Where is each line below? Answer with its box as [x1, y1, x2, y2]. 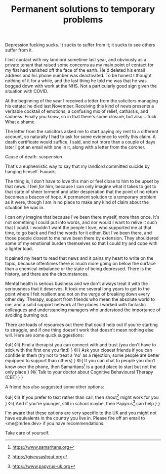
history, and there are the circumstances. [5, 271, 89, 277]
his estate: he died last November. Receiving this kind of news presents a [5, 103, 154, 109]
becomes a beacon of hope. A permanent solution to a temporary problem [5, 194, 157, 200]
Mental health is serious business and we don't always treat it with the [5, 281, 148, 286]
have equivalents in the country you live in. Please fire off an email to [5, 415, 145, 421]
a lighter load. [5, 246, 33, 252]
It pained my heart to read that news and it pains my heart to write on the [5, 255, 154, 261]
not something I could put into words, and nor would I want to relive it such [5, 219, 157, 226]
